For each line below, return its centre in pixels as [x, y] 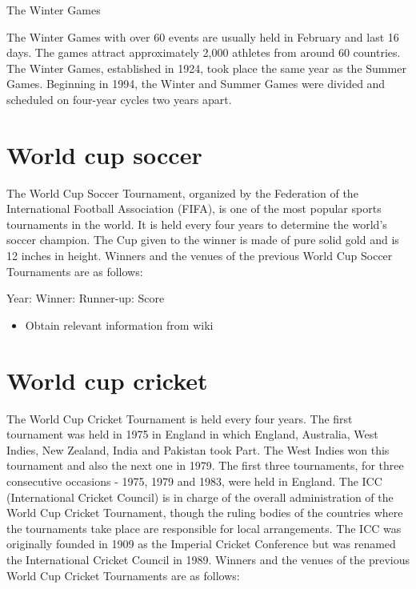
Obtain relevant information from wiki [119, 325]
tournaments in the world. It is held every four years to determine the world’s [197, 224]
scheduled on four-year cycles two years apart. [119, 99]
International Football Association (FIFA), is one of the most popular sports [194, 208]
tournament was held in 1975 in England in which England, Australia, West [192, 434]
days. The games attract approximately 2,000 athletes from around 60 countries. [204, 52]
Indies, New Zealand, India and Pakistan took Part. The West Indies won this [198, 449]
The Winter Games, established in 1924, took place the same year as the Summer [206, 68]
